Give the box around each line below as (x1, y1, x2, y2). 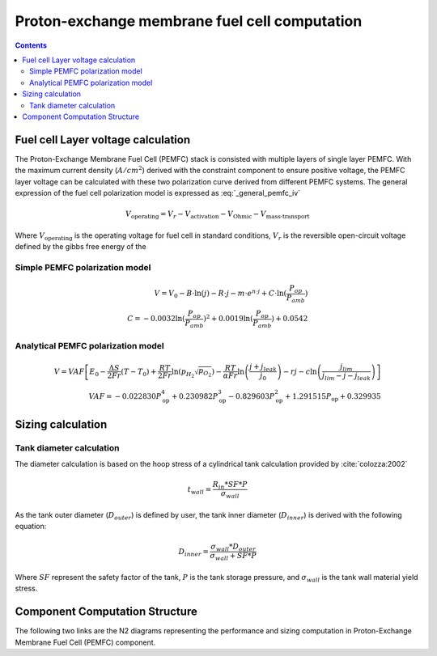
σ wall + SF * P (210, 551, 257, 562)
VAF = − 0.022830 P (88, 391, 162, 400)
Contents (15, 40, 48, 50)
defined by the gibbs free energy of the (15, 242, 146, 252)
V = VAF (53, 366, 85, 376)
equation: (15, 522, 47, 531)
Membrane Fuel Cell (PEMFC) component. (15, 637, 156, 647)
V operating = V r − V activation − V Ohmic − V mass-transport (125, 209, 310, 220)
